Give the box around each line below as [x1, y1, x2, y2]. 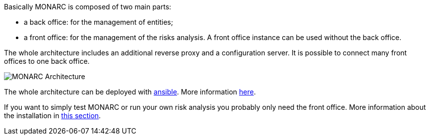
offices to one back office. [4, 57, 90, 65]
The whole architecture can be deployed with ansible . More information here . [4, 88, 256, 96]
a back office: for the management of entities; [24, 18, 173, 26]
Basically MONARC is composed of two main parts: [4, 2, 172, 11]
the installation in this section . [4, 111, 101, 120]
